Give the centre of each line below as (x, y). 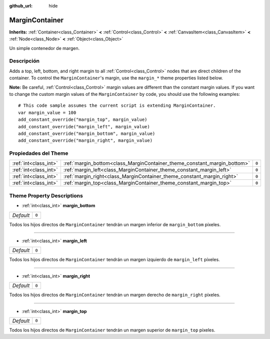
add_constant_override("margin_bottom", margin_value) (87, 133)
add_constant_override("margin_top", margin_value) (83, 120)
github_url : (21, 6)
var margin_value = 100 (47, 113)
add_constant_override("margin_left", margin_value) (84, 127)
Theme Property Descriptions (46, 196)
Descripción (24, 61)
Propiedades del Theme (39, 153)
